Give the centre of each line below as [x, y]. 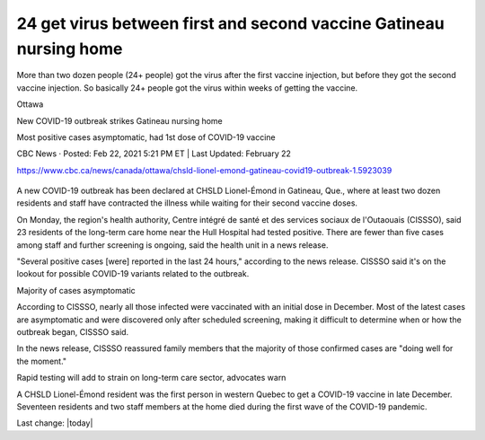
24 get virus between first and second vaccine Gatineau [230, 23]
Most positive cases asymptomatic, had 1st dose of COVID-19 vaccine [146, 137]
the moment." [42, 361]
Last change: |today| [55, 423]
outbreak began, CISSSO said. [73, 331]
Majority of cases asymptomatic [76, 290]
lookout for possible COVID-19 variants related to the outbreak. [133, 274]
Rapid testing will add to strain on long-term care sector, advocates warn [151, 378]
